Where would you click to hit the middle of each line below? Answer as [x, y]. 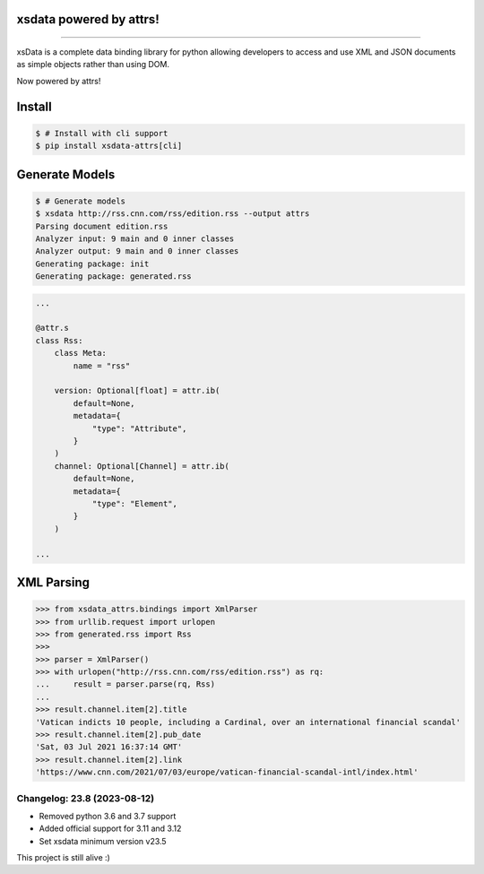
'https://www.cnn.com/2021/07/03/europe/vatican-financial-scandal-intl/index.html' [227, 772]
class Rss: [59, 340]
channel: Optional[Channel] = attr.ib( [142, 466]
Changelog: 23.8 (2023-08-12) [86, 798]
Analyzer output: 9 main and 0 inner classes [137, 251]
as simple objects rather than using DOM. [93, 65]
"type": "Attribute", [139, 428]
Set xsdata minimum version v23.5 [103, 841]
